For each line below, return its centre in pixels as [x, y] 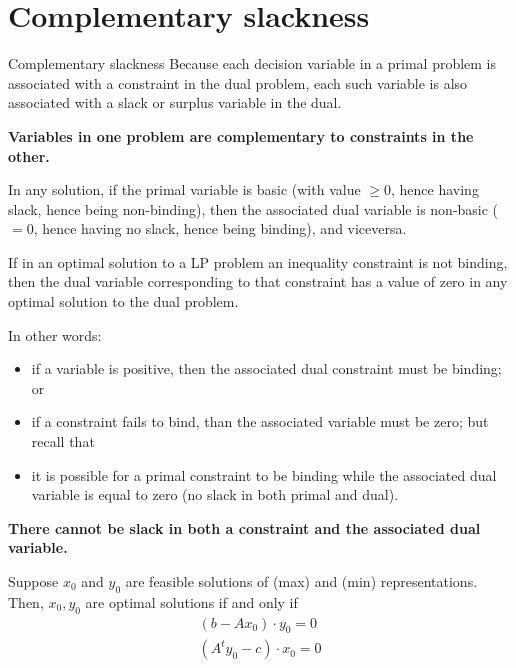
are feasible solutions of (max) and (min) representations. [301, 581]
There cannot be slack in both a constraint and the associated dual [244, 527]
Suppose [33, 581]
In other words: [55, 334]
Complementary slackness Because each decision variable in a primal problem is [252, 63]
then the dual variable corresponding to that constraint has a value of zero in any [258, 281]
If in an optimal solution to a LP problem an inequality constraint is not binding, [258, 261]
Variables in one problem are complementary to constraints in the [241, 135]
